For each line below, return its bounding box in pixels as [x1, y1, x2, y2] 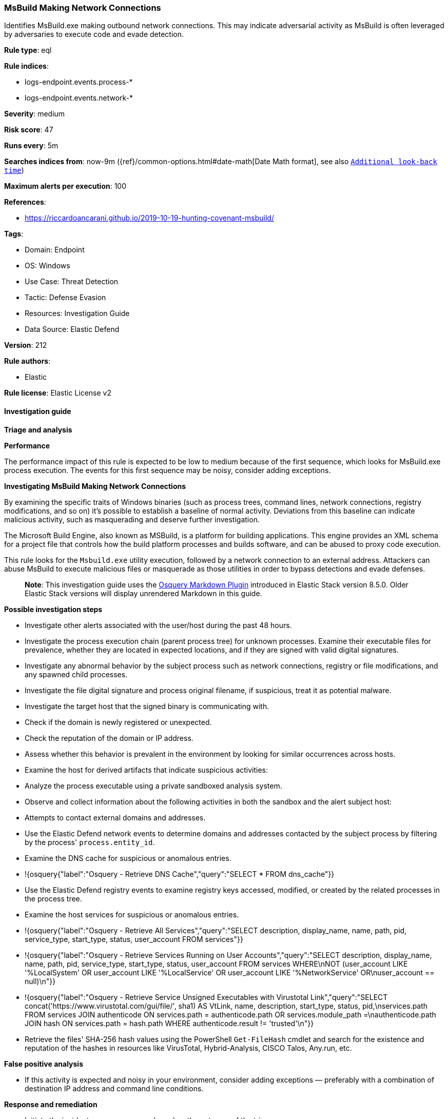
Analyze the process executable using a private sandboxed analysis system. [25, 781, 282, 790]
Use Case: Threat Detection [25, 277, 119, 286]
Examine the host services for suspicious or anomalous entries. [25, 910, 239, 919]
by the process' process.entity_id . [25, 837, 155, 847]
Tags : [4, 229, 24, 239]
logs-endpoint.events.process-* [25, 77, 133, 87]
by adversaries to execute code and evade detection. [4, 30, 184, 39]
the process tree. [25, 894, 82, 903]
